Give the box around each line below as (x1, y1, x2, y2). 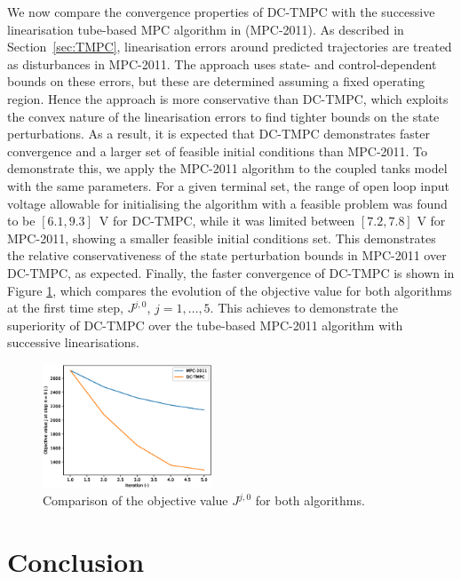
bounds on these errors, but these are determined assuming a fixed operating (7, 72, 425, 91)
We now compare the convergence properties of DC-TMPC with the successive (7, 3, 435, 20)
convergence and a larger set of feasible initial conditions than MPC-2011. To (7, 141, 428, 160)
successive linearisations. (7, 333, 139, 352)
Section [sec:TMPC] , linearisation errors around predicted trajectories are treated (7, 37, 452, 56)
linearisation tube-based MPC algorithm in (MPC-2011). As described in (7, 20, 404, 38)
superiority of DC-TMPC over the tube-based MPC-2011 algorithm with (7, 315, 403, 334)
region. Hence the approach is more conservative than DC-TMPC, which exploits (7, 89, 449, 107)
